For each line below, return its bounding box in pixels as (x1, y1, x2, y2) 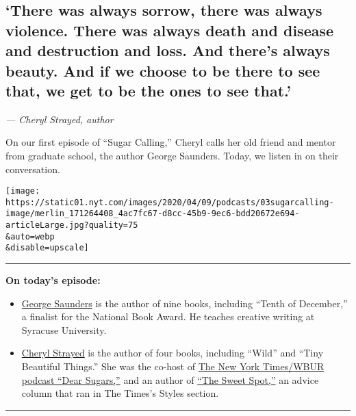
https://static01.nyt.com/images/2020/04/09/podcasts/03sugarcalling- (5, 197, 334, 207)
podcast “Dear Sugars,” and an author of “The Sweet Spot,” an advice (21, 372, 319, 387)
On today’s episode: (5, 273, 101, 287)
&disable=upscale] (5, 243, 89, 253)
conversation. (5, 161, 60, 176)
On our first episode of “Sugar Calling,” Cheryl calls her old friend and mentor (5, 135, 336, 149)
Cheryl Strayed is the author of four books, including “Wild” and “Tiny (21, 346, 324, 360)
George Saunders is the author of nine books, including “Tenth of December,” (21, 296, 348, 310)
